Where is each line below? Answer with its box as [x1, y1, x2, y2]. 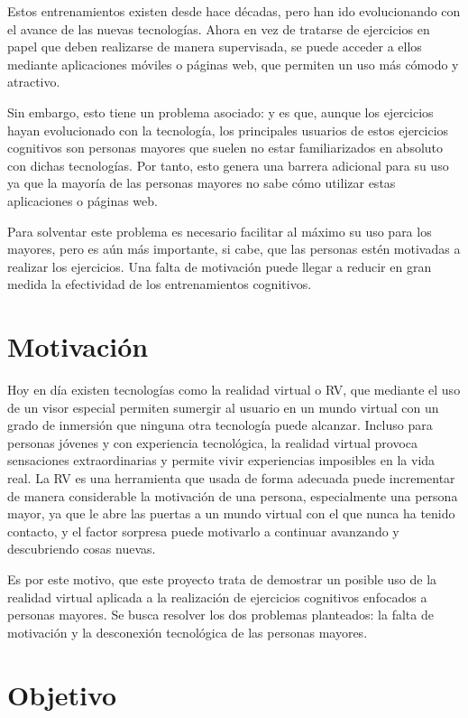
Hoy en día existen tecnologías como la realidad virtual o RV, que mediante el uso [7, 380, 461, 399]
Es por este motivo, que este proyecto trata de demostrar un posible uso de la [7, 569, 437, 588]
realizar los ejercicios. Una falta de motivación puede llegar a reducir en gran [7, 256, 432, 275]
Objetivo [7, 676, 117, 713]
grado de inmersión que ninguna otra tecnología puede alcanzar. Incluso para [7, 415, 433, 434]
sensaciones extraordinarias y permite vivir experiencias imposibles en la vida [7, 451, 436, 470]
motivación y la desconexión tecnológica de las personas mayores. [7, 622, 368, 641]
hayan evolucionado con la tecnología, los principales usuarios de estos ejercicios [7, 120, 449, 139]
